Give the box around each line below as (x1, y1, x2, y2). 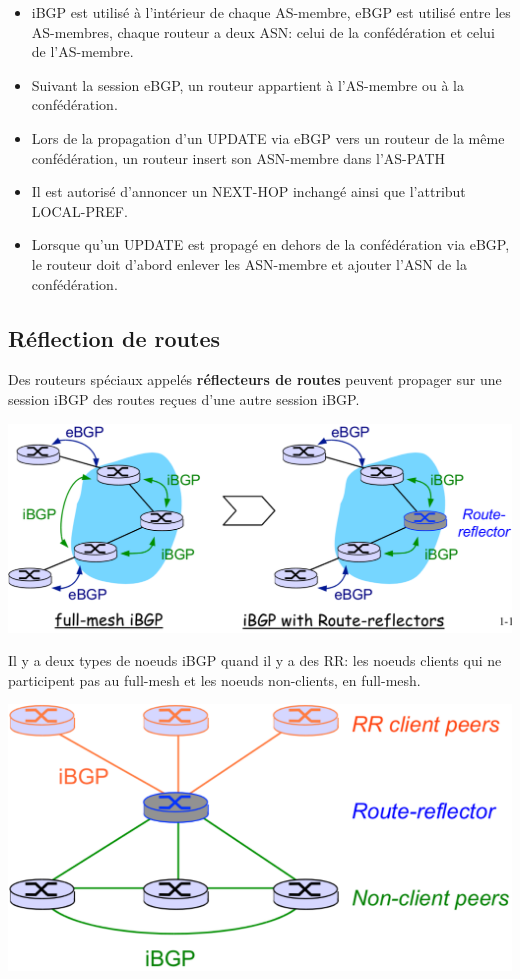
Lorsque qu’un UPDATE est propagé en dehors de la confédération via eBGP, (31, 234, 510, 255)
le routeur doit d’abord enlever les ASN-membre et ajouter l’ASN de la (31, 253, 467, 274)
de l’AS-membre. (31, 41, 134, 62)
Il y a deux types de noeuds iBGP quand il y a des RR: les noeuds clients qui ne (8, 650, 502, 671)
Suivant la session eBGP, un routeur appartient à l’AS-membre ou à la (31, 74, 464, 95)
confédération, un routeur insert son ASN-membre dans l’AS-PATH (31, 147, 446, 168)
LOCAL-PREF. (31, 200, 128, 221)
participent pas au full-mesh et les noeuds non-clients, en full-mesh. (8, 669, 421, 690)
